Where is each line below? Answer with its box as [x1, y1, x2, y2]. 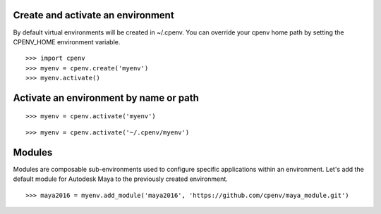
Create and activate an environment [13, 9, 174, 21]
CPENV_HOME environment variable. [13, 37, 121, 46]
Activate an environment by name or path [13, 92, 199, 103]
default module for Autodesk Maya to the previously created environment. [13, 175, 229, 183]
